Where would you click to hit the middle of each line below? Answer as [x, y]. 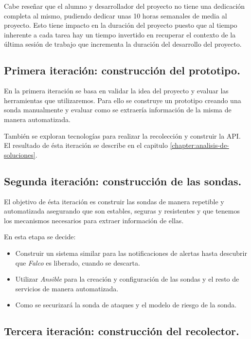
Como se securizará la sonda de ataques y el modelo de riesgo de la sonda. [126, 305]
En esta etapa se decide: [40, 237]
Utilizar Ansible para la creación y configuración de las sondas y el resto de [127, 279]
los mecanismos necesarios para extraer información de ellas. [94, 220]
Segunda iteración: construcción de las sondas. [123, 181]
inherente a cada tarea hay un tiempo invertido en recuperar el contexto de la [120, 34]
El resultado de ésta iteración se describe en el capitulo [86, 145]
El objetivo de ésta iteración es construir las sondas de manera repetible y [114, 201]
